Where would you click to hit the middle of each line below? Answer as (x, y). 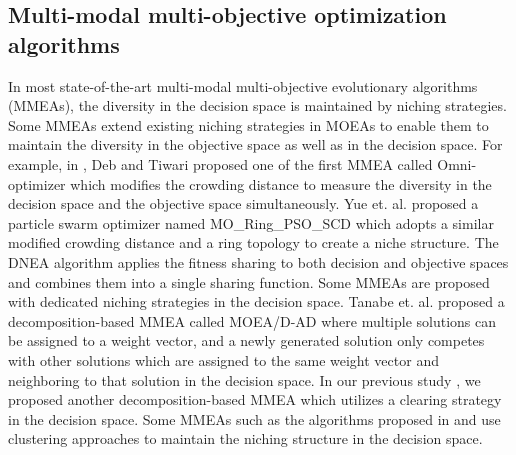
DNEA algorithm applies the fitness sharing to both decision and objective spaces (258, 261)
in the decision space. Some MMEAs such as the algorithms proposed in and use (254, 418)
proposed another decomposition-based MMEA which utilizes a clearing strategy (255, 399)
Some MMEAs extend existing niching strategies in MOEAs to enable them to (248, 124)
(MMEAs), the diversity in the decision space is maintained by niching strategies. (257, 105)
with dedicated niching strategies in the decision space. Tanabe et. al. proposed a (256, 301)
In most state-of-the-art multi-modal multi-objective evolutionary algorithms (243, 85)
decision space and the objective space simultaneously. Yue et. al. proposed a (243, 203)
